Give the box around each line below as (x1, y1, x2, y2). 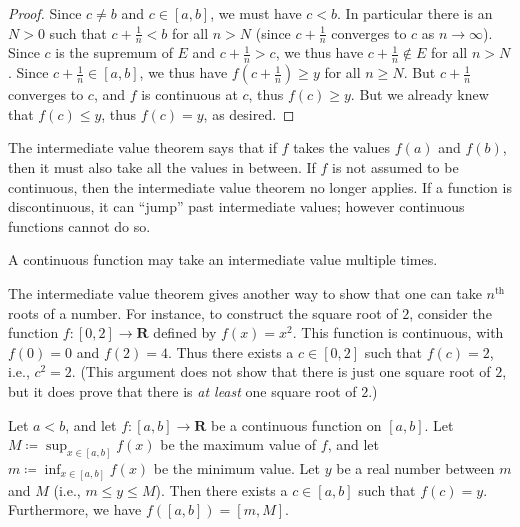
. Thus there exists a (167, 341, 294, 362)
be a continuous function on (211, 414, 382, 435)
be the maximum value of (160, 434, 317, 455)
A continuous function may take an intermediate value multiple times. (8, 249, 438, 270)
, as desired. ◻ (203, 103, 295, 124)
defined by (153, 322, 217, 343)
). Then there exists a (155, 479, 288, 500)
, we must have (210, 3, 302, 23)
